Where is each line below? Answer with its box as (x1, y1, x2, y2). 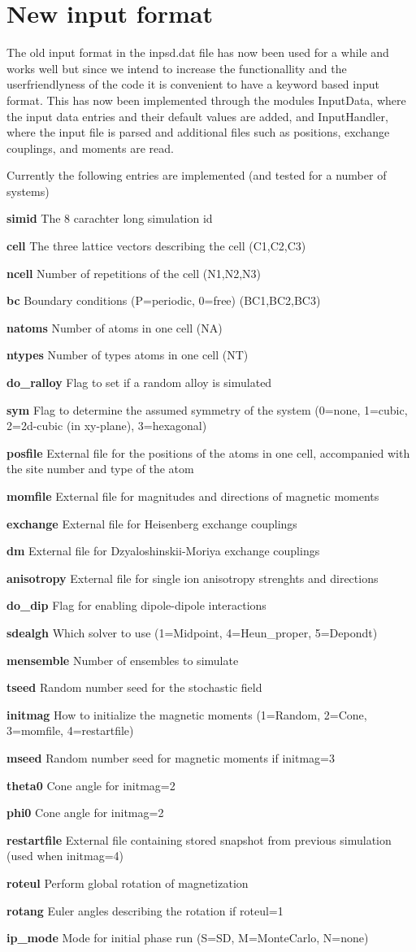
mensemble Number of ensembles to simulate (6, 651, 239, 668)
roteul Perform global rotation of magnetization (6, 874, 249, 891)
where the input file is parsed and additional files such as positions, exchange (6, 124, 390, 141)
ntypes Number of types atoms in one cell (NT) (6, 346, 249, 363)
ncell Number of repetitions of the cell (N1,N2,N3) (6, 264, 261, 281)
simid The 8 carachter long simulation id (6, 210, 213, 227)
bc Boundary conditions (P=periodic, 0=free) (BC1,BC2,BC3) (6, 292, 321, 309)
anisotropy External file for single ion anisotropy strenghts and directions (6, 569, 379, 586)
